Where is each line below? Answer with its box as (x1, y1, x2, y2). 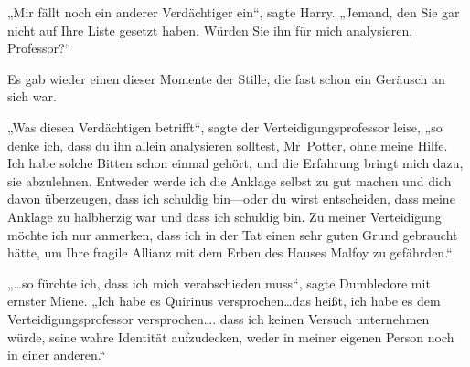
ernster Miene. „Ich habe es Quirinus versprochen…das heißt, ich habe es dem (7, 291, 441, 310)
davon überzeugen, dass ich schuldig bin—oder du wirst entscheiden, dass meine (7, 189, 455, 208)
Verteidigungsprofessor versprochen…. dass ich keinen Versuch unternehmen (7, 309, 430, 328)
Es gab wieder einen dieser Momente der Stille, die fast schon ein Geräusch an (7, 68, 445, 88)
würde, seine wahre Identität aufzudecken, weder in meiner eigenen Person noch (7, 327, 454, 346)
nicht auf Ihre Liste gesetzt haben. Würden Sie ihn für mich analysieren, (7, 20, 413, 39)
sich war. (7, 87, 57, 106)
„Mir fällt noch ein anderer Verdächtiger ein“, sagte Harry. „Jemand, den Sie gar (7, 3, 460, 21)
